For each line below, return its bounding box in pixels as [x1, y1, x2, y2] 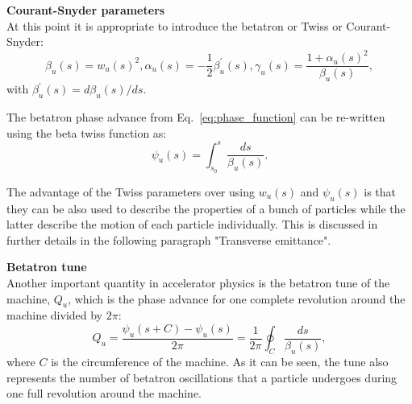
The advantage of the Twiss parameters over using [6, 183, 255, 200]
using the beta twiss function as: [6, 124, 167, 141]
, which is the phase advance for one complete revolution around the [68, 290, 406, 307]
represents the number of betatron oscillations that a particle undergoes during [6, 369, 397, 385]
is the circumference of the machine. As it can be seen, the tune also [51, 353, 389, 370]
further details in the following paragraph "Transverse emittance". [6, 231, 331, 248]
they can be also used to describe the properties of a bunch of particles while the [6, 200, 406, 216]
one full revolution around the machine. [6, 385, 202, 402]
